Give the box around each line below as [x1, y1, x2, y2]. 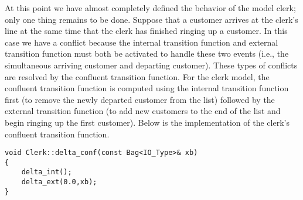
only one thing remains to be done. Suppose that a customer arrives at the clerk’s [5, 13, 298, 25]
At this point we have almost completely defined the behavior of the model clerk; [5, 2, 296, 13]
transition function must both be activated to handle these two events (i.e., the [5, 47, 289, 60]
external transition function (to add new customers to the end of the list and [5, 105, 281, 117]
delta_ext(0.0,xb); [21, 178, 97, 187]
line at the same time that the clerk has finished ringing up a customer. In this [5, 25, 288, 37]
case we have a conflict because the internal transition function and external [5, 36, 278, 48]
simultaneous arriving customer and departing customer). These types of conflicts [5, 58, 298, 71]
